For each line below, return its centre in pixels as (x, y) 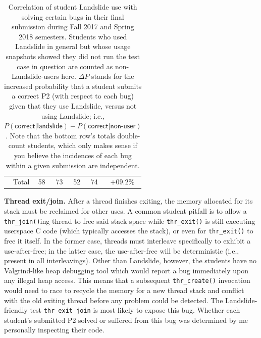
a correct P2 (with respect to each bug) (73, 96)
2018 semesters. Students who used (73, 36)
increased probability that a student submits (73, 86)
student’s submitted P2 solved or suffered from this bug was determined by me (126, 320)
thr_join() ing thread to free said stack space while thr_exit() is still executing (130, 221)
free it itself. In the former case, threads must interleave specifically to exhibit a (127, 240)
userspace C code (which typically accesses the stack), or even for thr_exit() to (129, 231)
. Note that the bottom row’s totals (60, 135)
